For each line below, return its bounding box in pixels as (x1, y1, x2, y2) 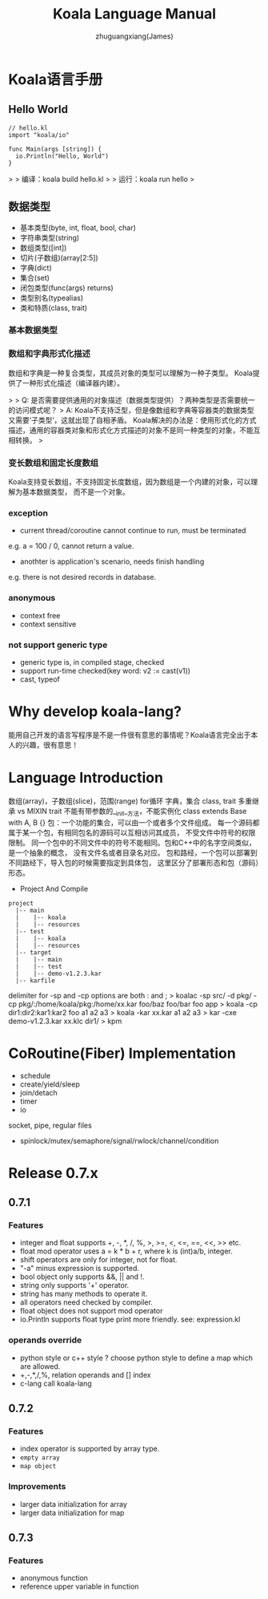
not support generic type (8, 639, 108, 650)
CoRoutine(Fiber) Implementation (8, 1044, 236, 1063)
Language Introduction (8, 769, 164, 787)
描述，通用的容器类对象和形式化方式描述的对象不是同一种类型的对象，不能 (8, 425, 254, 435)
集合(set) (19, 273, 50, 282)
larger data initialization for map (19, 1508, 125, 1517)
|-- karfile (15, 976, 56, 985)
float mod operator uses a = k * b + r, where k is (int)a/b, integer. (19, 1246, 234, 1256)
